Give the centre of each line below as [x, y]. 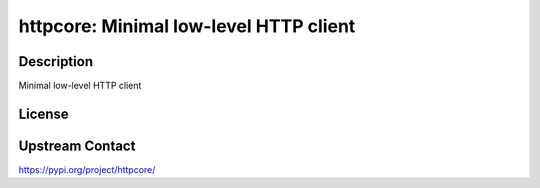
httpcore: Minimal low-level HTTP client [187, 26]
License [43, 113]
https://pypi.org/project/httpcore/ [87, 169]
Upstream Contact [77, 145]
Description [56, 61]
